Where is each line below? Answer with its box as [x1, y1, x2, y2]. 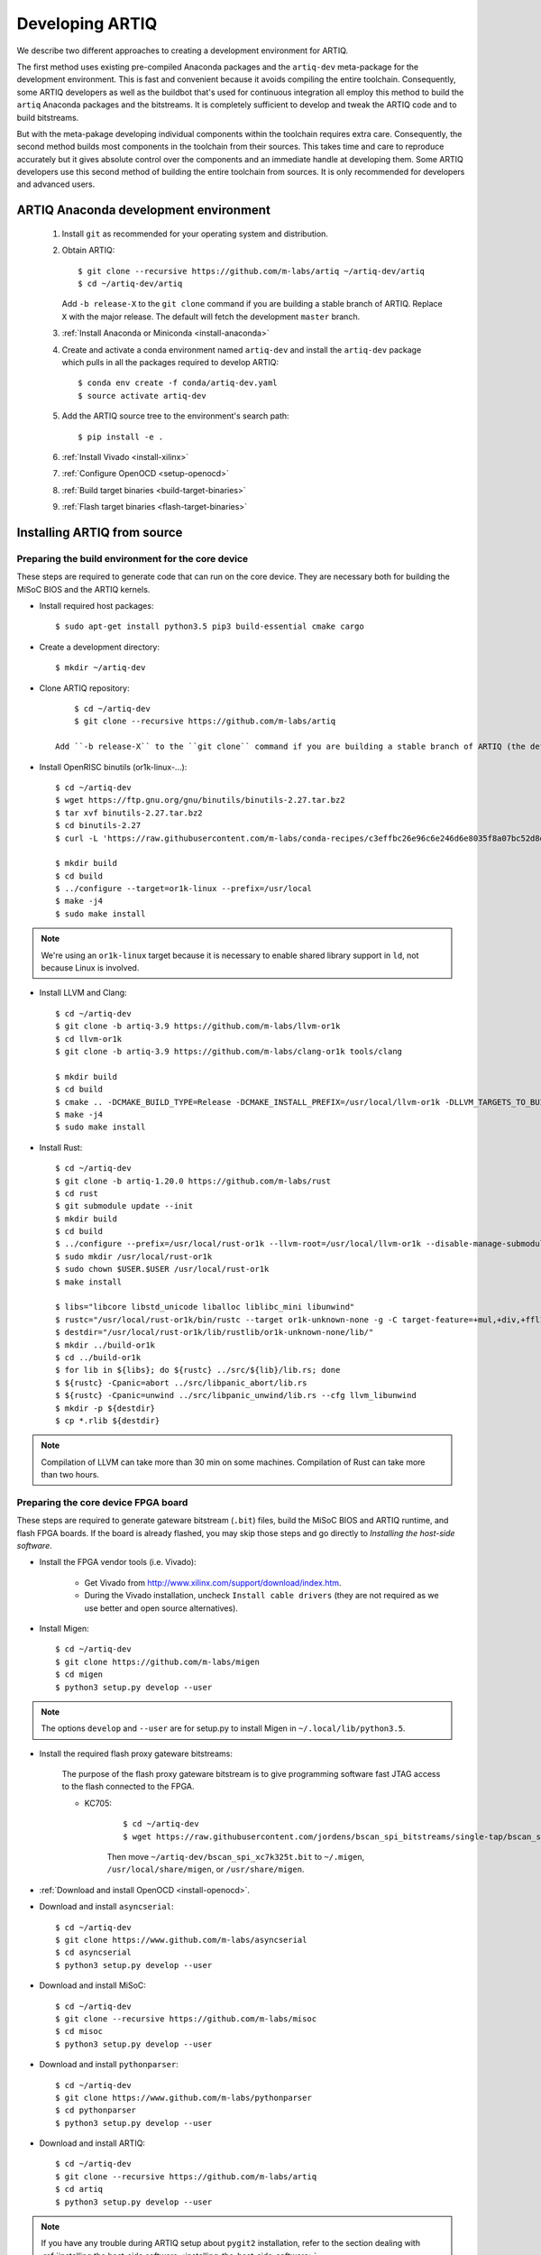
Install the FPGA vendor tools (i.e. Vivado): [39, 1557, 197, 1568]
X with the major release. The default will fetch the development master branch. [61, 311, 361, 322]
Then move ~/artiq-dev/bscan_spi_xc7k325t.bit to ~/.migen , [106, 1852, 365, 1863]
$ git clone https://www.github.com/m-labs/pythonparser [55, 2093, 313, 2103]
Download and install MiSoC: [39, 1980, 146, 1991]
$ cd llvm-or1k [55, 1034, 123, 1044]
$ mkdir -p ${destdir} [55, 1403, 156, 1413]
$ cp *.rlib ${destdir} [55, 1415, 160, 1425]
